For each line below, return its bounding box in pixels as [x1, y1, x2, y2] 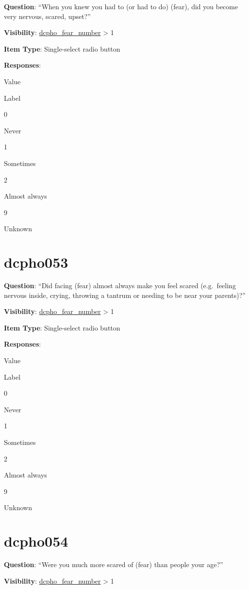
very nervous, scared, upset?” [4, 11, 91, 21]
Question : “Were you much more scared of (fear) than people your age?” [4, 559, 223, 570]
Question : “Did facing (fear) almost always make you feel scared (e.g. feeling [4, 280, 236, 291]
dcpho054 [4, 531, 68, 551]
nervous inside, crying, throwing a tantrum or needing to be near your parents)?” [4, 290, 246, 300]
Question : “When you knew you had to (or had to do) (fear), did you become [4, 1, 238, 11]
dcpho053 [4, 252, 68, 272]
